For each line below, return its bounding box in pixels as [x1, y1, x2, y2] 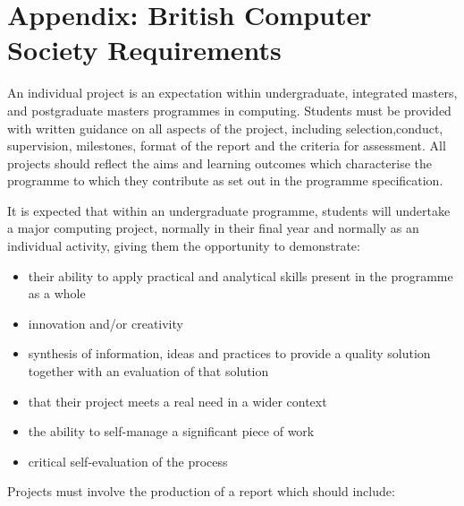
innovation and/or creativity [28, 313, 183, 332]
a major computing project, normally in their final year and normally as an [7, 219, 419, 237]
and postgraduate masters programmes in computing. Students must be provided [7, 100, 451, 119]
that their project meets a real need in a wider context [28, 391, 327, 410]
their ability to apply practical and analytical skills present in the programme [28, 266, 453, 285]
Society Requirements [7, 31, 282, 68]
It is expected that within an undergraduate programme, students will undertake [7, 201, 451, 219]
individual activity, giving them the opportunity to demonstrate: [7, 236, 360, 255]
